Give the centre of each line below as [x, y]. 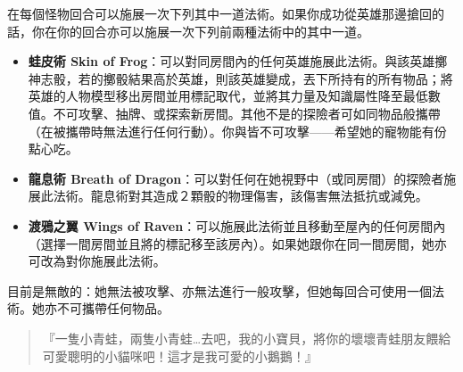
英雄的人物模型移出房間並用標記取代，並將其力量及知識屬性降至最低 [228, 96]
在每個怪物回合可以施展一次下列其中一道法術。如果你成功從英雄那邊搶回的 [226, 13]
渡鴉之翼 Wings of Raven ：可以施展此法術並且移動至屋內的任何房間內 [237, 225]
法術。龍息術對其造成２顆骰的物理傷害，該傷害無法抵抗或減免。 [240, 196]
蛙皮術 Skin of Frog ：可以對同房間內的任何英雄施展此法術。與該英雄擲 [238, 61]
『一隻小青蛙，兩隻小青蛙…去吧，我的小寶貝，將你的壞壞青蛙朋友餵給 [247, 338]
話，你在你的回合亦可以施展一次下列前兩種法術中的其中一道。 [188, 31]
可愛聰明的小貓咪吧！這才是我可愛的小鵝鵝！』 [180, 355]
